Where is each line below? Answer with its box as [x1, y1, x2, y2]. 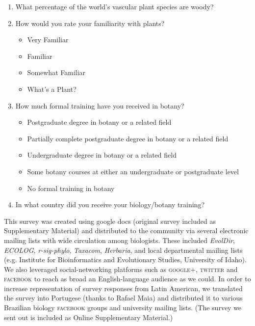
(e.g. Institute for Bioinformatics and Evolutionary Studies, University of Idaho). [4, 254, 247, 265]
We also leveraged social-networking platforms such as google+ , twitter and [4, 264, 238, 274]
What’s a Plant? [27, 83, 76, 94]
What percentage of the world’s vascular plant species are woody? [15, 1, 214, 11]
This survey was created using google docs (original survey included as [4, 216, 216, 226]
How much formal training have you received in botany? [15, 100, 184, 110]
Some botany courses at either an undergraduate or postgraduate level [27, 166, 239, 176]
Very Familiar [27, 34, 69, 45]
